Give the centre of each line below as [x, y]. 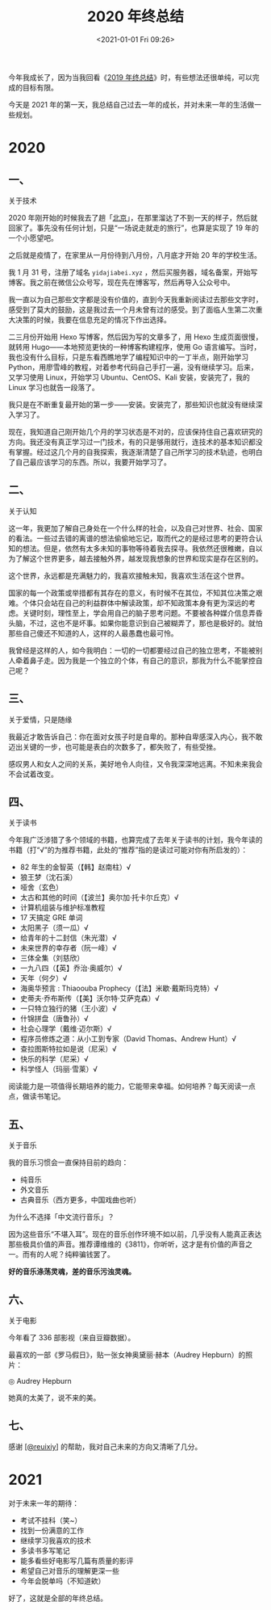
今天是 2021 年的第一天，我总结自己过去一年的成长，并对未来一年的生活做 [131, 104]
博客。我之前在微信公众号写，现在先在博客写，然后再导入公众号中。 [121, 282]
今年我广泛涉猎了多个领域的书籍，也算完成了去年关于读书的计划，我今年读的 [135, 840]
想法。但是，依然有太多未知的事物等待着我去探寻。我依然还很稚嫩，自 [139, 548]
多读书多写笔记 [45, 1550]
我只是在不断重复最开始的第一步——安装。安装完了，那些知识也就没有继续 [132, 404]
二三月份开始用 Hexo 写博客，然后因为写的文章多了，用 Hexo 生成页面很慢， [135, 337]
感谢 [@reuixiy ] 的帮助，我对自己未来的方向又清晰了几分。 [105, 1446]
